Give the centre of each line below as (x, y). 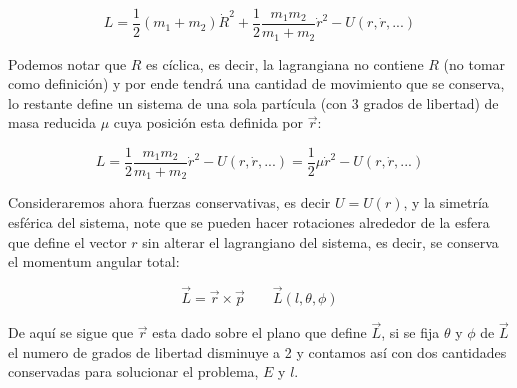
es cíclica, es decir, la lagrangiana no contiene (285, 63)
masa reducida (52, 122)
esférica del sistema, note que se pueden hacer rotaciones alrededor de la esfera (249, 222)
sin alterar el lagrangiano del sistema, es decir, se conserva (320, 241)
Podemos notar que (67, 63)
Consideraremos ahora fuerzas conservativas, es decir (169, 202)
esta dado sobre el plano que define (259, 332)
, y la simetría (446, 202)
